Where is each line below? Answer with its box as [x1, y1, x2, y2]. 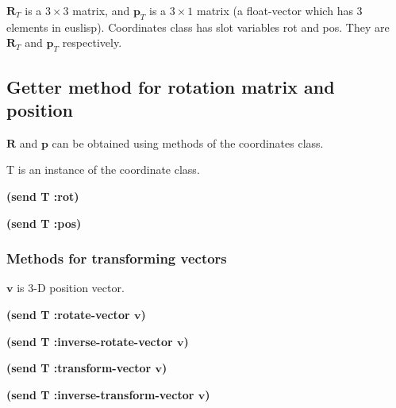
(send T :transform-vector [6, 360, 152, 376]
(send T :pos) [6, 214, 82, 231]
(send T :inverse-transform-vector [6, 386, 194, 402]
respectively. [62, 34, 122, 51]
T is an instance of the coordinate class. [6, 161, 200, 178]
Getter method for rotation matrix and [6, 74, 335, 98]
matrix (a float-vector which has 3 [197, 2, 363, 18]
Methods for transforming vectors [6, 248, 227, 268]
